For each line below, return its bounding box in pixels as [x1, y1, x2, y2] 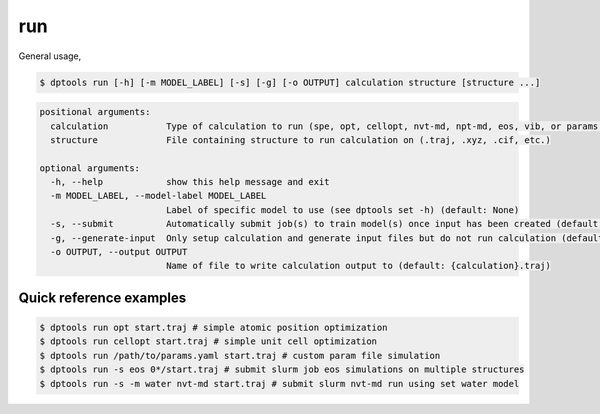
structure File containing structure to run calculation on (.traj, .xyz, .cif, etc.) [50, 134, 552, 145]
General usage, [18, 50, 82, 62]
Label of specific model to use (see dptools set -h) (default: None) [165, 204, 520, 215]
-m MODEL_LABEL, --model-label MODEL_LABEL [50, 190, 267, 202]
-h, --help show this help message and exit [50, 176, 330, 188]
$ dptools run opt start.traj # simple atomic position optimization [39, 322, 388, 333]
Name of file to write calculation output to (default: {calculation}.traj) [165, 260, 552, 272]
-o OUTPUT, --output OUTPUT [50, 246, 188, 258]
